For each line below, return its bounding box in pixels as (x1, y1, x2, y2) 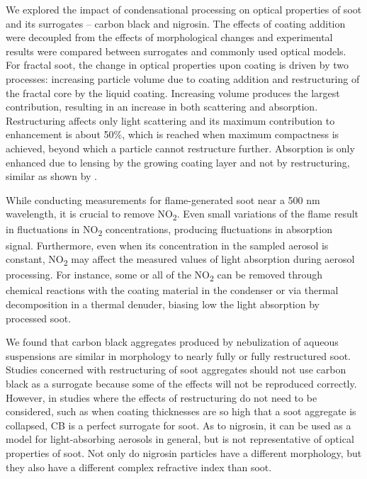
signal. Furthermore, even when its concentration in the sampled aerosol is (6, 237, 329, 252)
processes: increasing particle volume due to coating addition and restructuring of (6, 71, 360, 86)
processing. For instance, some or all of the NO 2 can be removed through (6, 267, 323, 284)
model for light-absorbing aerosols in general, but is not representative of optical (6, 432, 354, 446)
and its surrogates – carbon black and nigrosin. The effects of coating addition (6, 16, 346, 30)
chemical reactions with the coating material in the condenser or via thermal (6, 283, 339, 298)
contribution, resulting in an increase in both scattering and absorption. (6, 99, 318, 114)
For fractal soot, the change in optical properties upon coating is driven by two (6, 57, 349, 72)
